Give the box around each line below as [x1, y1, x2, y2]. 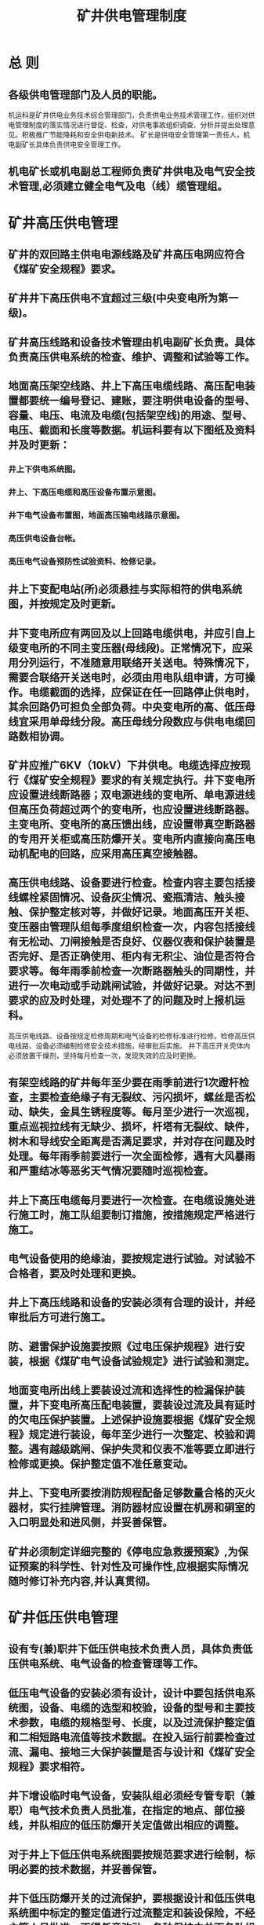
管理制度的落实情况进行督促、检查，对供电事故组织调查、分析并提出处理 [14, 120, 248, 130]
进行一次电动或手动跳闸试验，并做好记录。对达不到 [8, 979, 255, 993]
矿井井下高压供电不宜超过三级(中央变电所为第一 [8, 291, 239, 305]
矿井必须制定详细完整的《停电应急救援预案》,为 [8, 1545, 239, 1558]
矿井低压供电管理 [8, 1609, 119, 1627]
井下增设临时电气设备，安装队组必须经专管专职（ [8, 1789, 245, 1802]
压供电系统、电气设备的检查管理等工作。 [8, 1657, 204, 1671]
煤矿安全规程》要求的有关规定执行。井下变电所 [28, 773, 255, 786]
